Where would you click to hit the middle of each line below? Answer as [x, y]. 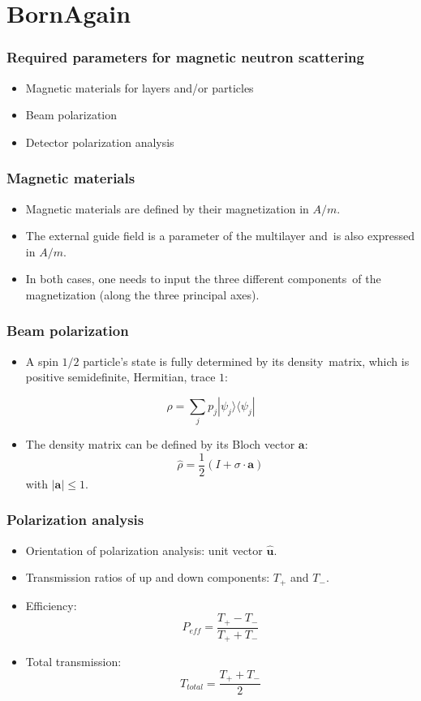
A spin [42, 361]
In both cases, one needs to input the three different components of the [203, 279]
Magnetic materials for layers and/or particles [140, 87]
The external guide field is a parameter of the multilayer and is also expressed [220, 236]
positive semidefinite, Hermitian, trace [120, 377]
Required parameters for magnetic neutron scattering [185, 57]
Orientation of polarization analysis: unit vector [144, 550]
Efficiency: [51, 605]
